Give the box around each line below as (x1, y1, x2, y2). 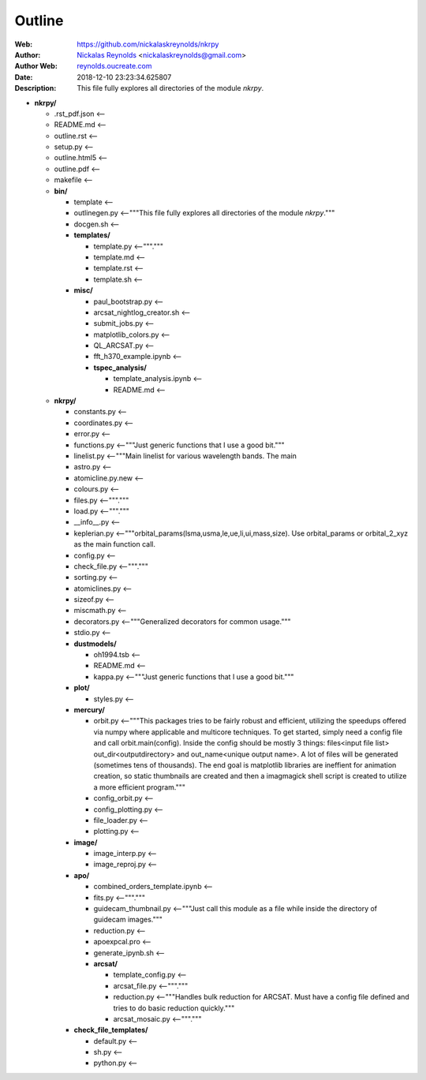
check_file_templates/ (73, 1026, 149, 1035)
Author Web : (14, 62, 58, 71)
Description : (14, 84, 57, 93)
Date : (14, 72, 33, 82)
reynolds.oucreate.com (77, 62, 153, 71)
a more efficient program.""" (93, 782, 185, 792)
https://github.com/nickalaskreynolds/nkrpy (77, 39, 219, 49)
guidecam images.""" (93, 915, 163, 925)
